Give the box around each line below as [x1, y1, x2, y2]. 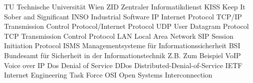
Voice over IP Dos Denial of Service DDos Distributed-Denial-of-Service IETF [4, 60, 243, 70]
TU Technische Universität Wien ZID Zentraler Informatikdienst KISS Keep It [4, 1, 246, 11]
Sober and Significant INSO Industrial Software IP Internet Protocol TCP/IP [4, 11, 242, 21]
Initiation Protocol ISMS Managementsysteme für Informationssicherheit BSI [4, 40, 241, 51]
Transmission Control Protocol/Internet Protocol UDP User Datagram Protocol [4, 21, 249, 31]
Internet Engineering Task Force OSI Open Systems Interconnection [4, 70, 213, 80]
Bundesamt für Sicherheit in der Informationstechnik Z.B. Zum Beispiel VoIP [4, 50, 241, 60]
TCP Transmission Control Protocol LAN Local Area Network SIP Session [4, 30, 234, 41]
